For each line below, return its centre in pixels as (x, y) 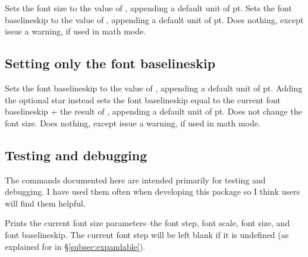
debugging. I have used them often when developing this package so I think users (153, 191)
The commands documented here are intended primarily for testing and (135, 180)
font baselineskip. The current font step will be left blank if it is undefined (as (147, 234)
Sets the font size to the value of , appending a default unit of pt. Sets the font (148, 8)
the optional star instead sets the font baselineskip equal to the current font (143, 99)
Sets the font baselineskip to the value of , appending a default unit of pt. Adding (154, 88)
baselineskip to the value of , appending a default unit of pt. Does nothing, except (154, 19)
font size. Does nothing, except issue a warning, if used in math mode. (133, 123)
